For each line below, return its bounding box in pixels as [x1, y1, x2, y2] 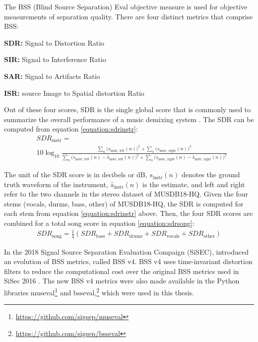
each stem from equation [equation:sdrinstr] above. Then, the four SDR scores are [4, 208, 253, 218]
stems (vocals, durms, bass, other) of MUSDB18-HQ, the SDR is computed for [4, 198, 244, 208]
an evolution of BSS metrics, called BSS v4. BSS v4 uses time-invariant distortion [4, 256, 253, 267]
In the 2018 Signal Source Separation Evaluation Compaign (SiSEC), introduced [4, 246, 249, 257]
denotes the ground [181, 169, 240, 180]
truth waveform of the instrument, [4, 179, 108, 189]
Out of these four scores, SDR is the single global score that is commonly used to [4, 104, 251, 115]
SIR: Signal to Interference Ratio [4, 54, 106, 65]
